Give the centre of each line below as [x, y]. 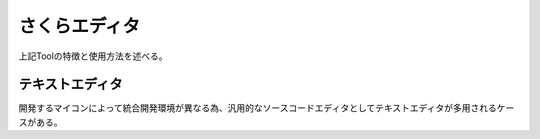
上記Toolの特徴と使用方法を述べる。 [93, 56]
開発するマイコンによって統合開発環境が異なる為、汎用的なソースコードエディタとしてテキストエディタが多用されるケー [266, 108]
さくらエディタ [79, 26]
